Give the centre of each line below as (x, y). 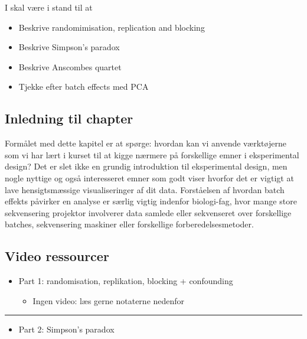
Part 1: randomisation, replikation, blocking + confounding (126, 281)
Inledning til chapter (69, 118)
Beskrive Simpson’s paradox (69, 47)
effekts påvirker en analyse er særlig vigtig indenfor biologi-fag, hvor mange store (151, 201)
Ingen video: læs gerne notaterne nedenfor (109, 300)
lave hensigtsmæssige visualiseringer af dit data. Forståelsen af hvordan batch (145, 189)
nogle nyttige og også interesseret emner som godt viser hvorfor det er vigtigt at (149, 177)
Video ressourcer (57, 256)
